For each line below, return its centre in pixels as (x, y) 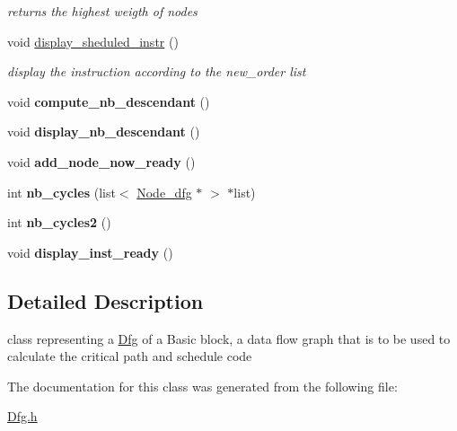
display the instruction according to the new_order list (157, 71)
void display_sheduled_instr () (93, 41)
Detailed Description (105, 300)
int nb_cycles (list (62, 192)
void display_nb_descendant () (104, 132)
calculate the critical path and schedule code (130, 356)
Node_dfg (164, 192)
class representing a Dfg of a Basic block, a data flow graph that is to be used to (229, 338)
